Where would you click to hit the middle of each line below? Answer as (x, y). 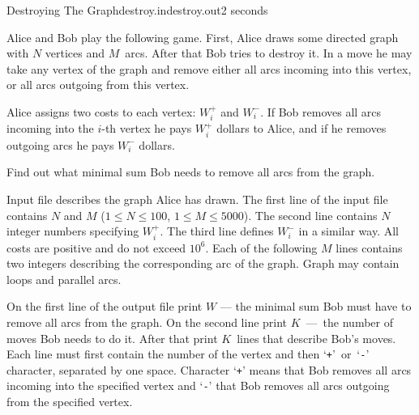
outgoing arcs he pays (60, 144)
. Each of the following (261, 247)
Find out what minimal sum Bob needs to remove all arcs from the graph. (191, 172)
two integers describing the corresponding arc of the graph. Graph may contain (203, 263)
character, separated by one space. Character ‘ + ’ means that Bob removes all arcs (209, 369)
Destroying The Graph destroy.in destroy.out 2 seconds (137, 10)
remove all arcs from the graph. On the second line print (147, 322)
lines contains (369, 247)
